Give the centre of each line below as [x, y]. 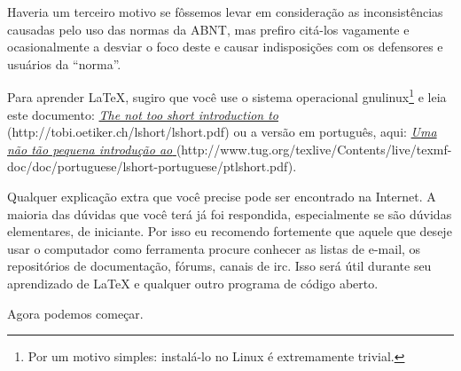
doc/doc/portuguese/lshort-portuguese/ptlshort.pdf [148, 166]
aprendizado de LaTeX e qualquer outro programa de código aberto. [193, 283]
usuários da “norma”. [64, 63]
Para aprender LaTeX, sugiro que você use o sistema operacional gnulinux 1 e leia [227, 96]
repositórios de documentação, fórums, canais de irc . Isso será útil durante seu [219, 266]
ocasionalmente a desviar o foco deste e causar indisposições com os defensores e [225, 47]
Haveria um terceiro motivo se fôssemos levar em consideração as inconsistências [225, 12]
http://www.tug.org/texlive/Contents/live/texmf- [316, 149]
